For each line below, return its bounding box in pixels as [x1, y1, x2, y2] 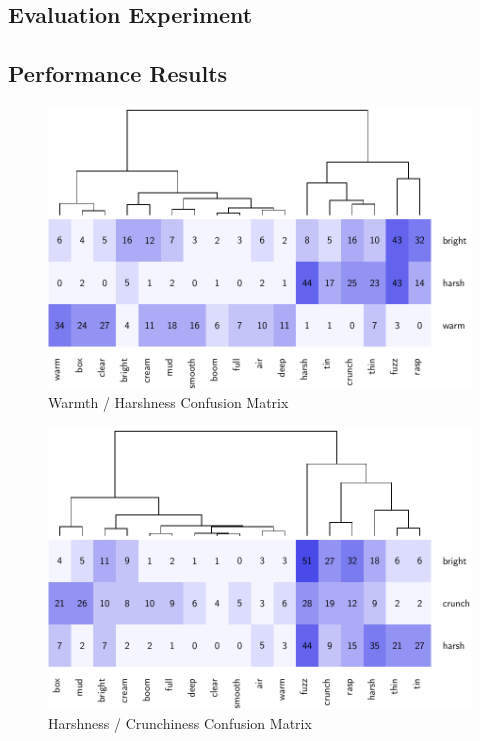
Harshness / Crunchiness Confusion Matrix [48, 713, 312, 734]
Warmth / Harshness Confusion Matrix [48, 392, 289, 413]
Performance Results [8, 58, 228, 89]
